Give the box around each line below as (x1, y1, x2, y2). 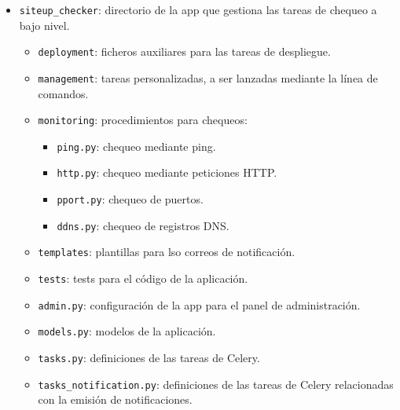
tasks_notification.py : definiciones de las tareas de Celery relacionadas (38, 375, 394, 392)
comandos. (38, 85, 89, 101)
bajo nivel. (19, 16, 70, 33)
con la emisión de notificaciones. (38, 391, 193, 408)
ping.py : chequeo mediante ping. (57, 137, 216, 154)
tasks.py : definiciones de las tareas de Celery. (38, 350, 260, 366)
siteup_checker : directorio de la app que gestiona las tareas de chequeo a (19, 2, 377, 17)
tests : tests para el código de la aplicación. (38, 270, 248, 287)
